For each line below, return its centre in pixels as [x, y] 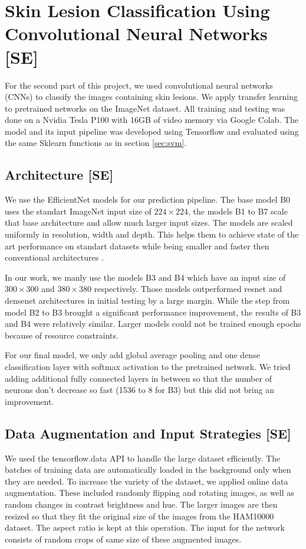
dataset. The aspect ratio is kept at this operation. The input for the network [145, 527]
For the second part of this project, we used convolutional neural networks [139, 85]
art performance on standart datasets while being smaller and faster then [137, 246]
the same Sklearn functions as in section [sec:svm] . [96, 143]
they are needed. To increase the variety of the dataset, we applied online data [147, 481]
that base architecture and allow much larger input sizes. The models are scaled [149, 222]
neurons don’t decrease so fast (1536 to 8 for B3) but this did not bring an [139, 390]
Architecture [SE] [59, 175]
